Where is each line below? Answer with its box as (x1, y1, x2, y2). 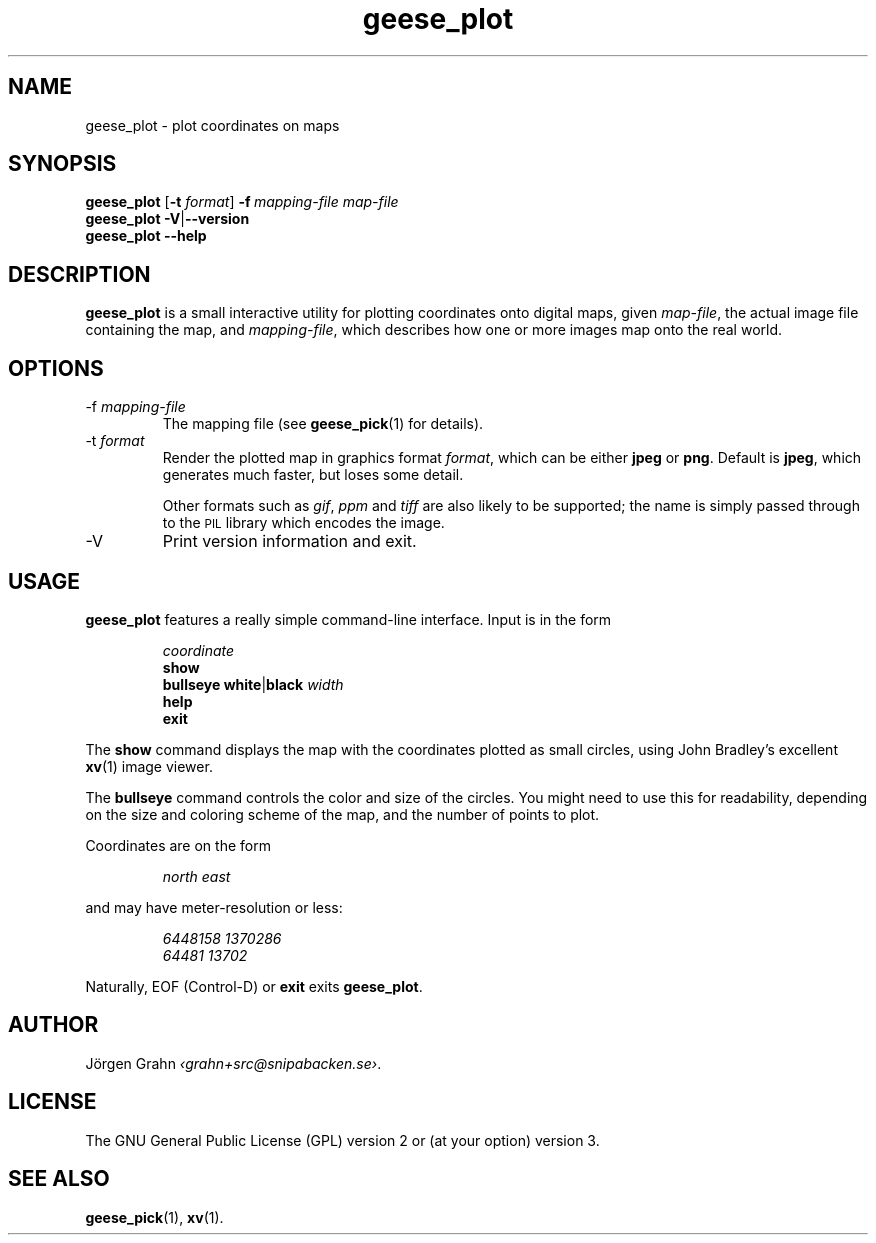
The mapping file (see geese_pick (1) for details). (162, 415, 484, 433)
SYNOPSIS (8, 151, 117, 177)
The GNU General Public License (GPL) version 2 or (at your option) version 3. (85, 1131, 600, 1149)
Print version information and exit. (162, 531, 417, 552)
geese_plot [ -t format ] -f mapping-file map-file (85, 193, 399, 211)
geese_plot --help (85, 227, 207, 245)
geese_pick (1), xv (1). (85, 1208, 224, 1226)
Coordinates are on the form (85, 836, 271, 854)
